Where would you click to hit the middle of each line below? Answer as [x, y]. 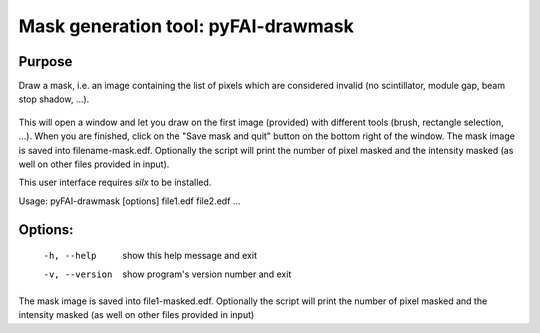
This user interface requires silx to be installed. [115, 182]
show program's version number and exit [207, 274]
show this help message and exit [189, 256]
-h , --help [70, 256]
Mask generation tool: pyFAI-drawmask [186, 26]
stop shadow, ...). [54, 99]
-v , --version [78, 274]
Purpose [45, 61]
